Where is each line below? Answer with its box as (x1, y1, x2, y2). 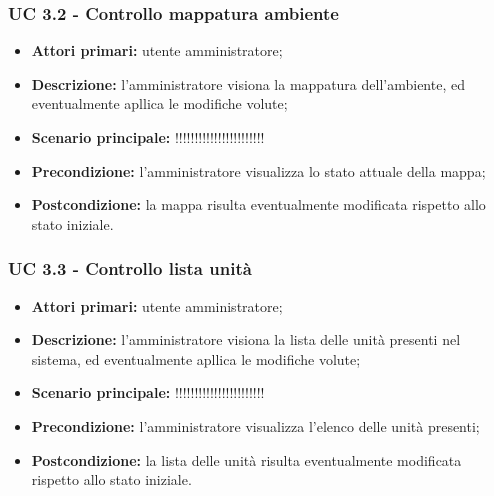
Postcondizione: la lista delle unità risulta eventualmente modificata (31, 449, 462, 470)
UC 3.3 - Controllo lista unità (8, 256, 252, 281)
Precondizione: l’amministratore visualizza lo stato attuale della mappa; (31, 160, 486, 181)
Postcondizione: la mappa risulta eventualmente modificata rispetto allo (31, 194, 486, 215)
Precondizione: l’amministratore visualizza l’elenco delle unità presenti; (31, 415, 480, 436)
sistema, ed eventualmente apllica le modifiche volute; (31, 348, 361, 369)
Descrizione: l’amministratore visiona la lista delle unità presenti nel (31, 329, 461, 350)
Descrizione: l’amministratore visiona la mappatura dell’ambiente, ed (31, 73, 465, 94)
